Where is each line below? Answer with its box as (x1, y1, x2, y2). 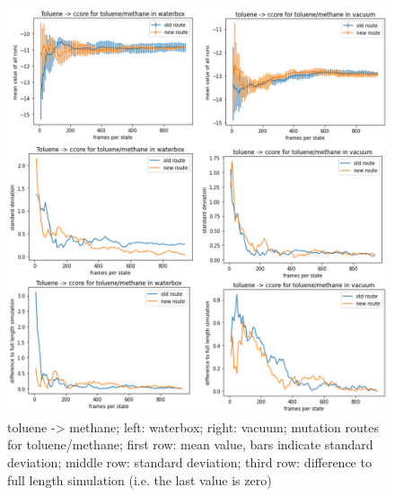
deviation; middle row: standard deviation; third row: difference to (7, 452, 372, 471)
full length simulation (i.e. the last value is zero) (7, 470, 272, 489)
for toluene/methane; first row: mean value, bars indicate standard (7, 435, 373, 454)
